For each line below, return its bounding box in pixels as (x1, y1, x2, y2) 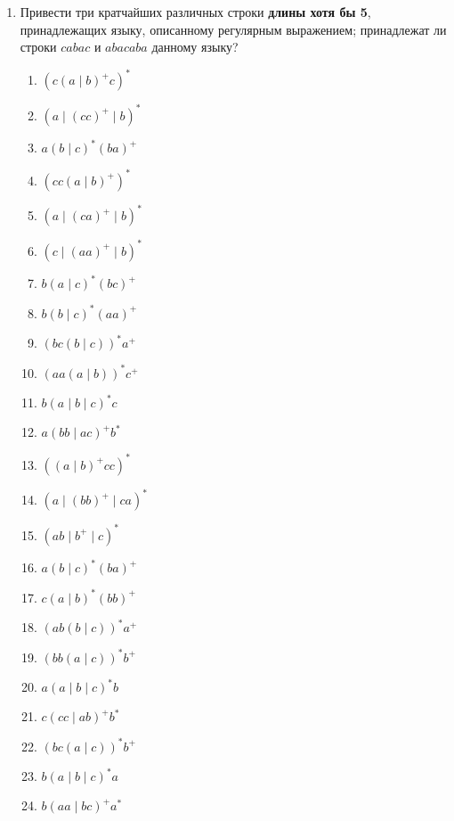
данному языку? (151, 37, 239, 56)
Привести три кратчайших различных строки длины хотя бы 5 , (20, 3, 371, 21)
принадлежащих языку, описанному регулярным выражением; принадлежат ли (20, 20, 447, 38)
